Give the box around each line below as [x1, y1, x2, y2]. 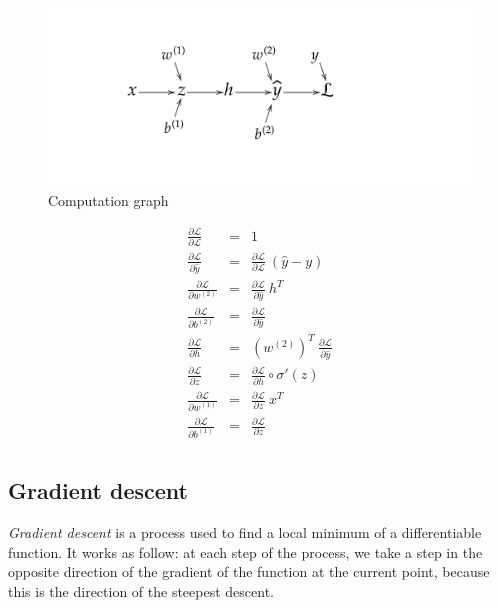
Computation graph [48, 189, 169, 210]
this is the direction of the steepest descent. [8, 580, 274, 601]
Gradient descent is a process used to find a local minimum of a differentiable [8, 521, 482, 542]
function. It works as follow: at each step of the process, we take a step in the [8, 541, 483, 562]
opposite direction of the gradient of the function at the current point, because [8, 561, 490, 582]
